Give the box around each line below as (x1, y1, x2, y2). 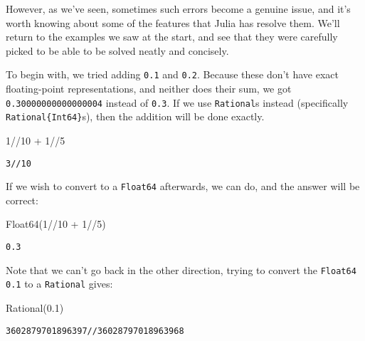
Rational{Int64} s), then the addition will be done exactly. (6, 109, 265, 124)
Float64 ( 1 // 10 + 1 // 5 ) (6, 216, 106, 231)
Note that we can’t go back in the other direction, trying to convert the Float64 (6, 262, 356, 277)
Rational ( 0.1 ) (6, 300, 64, 315)
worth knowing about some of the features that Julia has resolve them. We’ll (6, 15, 340, 30)
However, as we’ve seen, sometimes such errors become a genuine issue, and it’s (6, 1, 351, 16)
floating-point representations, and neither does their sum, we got (6, 81, 292, 96)
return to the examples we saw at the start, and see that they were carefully (6, 29, 338, 44)
